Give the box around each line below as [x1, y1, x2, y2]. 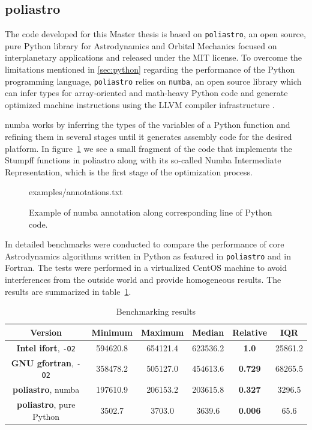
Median [192, 326, 224, 338]
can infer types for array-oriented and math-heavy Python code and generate [5, 86, 288, 99]
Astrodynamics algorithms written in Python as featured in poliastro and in [5, 249, 291, 262]
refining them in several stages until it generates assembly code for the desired [5, 130, 292, 143]
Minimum [91, 326, 133, 338]
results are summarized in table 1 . [5, 285, 131, 297]
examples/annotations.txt [29, 186, 123, 198]
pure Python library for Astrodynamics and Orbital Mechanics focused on [5, 39, 277, 52]
